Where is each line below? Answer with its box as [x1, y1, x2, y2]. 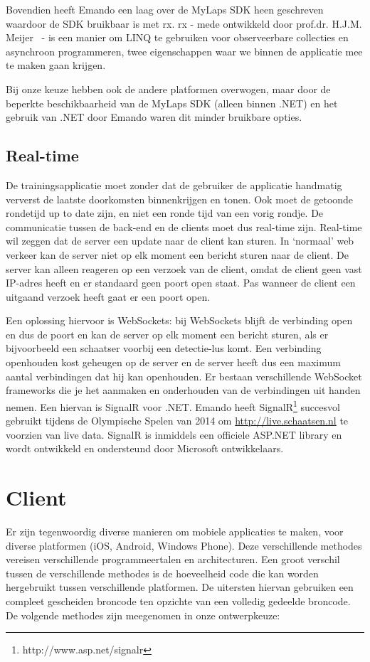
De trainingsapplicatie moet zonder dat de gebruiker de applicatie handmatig [6, 177, 342, 192]
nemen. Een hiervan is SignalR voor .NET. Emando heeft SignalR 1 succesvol [6, 397, 340, 414]
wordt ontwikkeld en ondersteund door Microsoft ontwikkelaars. [6, 441, 284, 456]
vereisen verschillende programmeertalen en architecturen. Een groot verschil [6, 552, 340, 567]
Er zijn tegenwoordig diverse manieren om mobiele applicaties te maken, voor [6, 524, 344, 539]
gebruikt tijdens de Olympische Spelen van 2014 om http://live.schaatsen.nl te [6, 413, 349, 428]
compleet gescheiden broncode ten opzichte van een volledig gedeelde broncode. [6, 593, 351, 608]
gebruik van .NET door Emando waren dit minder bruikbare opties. [6, 110, 302, 124]
